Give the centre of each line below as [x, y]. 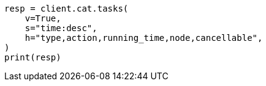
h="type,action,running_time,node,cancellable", [144, 38]
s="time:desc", [61, 28]
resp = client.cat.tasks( [66, 9]
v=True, [43, 18]
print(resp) [33, 57]
